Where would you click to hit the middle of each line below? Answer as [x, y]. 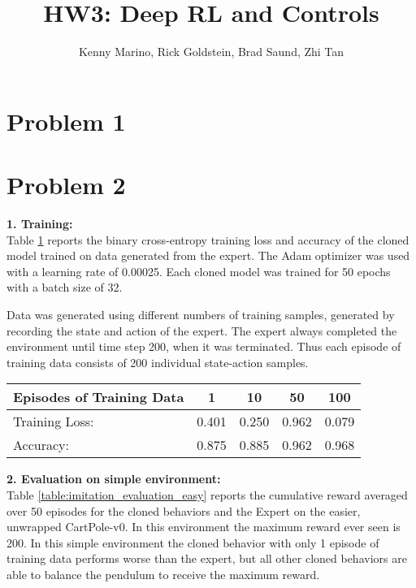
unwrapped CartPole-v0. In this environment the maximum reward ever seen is [204, 527]
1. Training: [40, 224]
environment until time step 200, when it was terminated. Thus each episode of [204, 346]
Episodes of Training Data [99, 397]
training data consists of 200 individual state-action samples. [158, 362]
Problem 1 [66, 121]
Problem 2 [66, 185]
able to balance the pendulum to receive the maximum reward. [163, 574]
